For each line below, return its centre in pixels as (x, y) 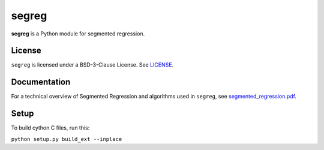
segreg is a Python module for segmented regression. (78, 34)
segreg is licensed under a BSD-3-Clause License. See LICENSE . (92, 65)
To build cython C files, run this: (50, 128)
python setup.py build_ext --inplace (67, 139)
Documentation (41, 82)
